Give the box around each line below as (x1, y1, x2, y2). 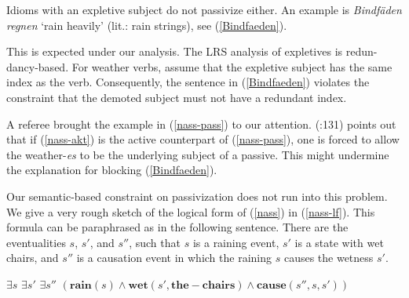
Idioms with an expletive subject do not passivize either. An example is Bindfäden (6, 2, 402, 17)
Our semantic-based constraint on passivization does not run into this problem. (6, 187, 388, 204)
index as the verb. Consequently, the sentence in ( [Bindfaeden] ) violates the (6, 74, 370, 90)
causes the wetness (283, 249, 374, 266)
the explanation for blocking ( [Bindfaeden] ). (6, 162, 217, 178)
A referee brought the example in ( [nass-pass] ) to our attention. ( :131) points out (6, 115, 396, 132)
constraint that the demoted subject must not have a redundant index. (6, 89, 347, 105)
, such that (129, 234, 181, 250)
